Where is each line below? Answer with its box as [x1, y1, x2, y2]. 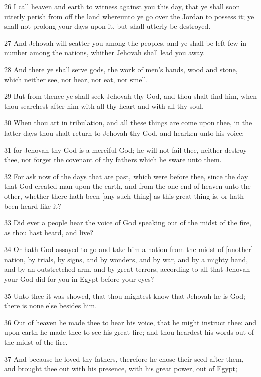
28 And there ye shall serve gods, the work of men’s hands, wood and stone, [4, 64, 238, 74]
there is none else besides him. [4, 300, 97, 311]
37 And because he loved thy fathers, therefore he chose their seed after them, [4, 353, 244, 364]
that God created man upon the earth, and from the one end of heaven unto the [4, 181, 251, 191]
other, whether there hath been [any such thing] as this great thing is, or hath [4, 190, 244, 201]
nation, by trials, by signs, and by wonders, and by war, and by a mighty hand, [4, 254, 248, 264]
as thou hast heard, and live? [4, 227, 93, 237]
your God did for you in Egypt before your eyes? [4, 274, 154, 284]
